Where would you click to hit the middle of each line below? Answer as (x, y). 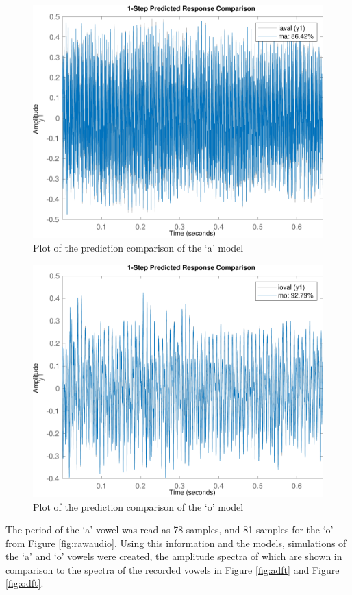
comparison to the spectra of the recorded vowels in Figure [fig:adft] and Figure (173, 569)
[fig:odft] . (25, 583)
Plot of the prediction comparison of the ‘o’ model (138, 506)
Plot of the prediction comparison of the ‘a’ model (138, 247)
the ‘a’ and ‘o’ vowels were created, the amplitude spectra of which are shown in (174, 556)
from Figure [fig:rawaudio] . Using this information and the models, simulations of (176, 543)
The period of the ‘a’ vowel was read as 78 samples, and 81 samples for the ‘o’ (169, 530)
